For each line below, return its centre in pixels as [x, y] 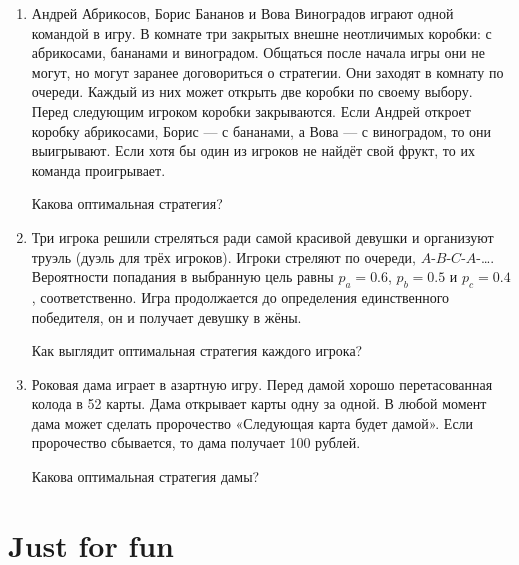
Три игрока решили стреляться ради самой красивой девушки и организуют [262, 236]
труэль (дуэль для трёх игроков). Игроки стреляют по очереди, [223, 256]
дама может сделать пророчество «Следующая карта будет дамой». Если [252, 422]
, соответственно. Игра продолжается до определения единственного [240, 296]
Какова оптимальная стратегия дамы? [145, 476]
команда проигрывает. [98, 169]
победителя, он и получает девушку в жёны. [166, 316]
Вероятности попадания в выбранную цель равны [182, 276]
